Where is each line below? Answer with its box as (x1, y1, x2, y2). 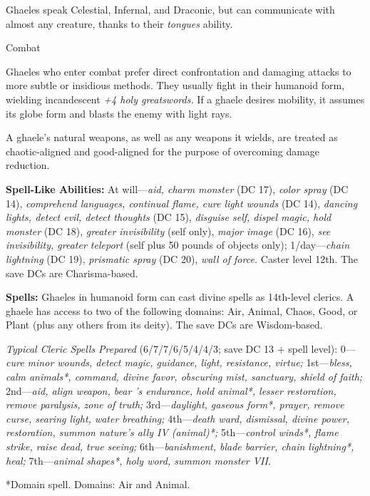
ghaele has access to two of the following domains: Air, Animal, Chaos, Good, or (6, 303, 358, 318)
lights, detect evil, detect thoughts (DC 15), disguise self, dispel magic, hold (6, 210, 332, 224)
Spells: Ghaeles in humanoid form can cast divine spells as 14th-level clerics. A (6, 289, 354, 304)
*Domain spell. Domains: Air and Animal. (6, 477, 190, 492)
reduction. (6, 157, 50, 172)
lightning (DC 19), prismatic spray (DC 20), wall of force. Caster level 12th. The (6, 251, 359, 266)
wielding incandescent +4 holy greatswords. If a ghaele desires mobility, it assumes (6, 91, 365, 106)
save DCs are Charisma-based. (6, 265, 138, 280)
